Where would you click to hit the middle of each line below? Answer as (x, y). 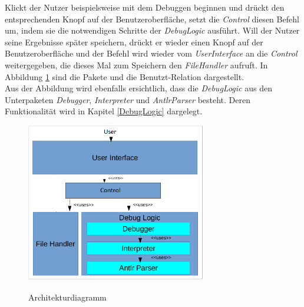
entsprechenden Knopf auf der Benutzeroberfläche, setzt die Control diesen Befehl (152, 19)
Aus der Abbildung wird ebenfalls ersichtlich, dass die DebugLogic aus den (138, 88)
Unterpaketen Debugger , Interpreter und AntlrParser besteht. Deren (128, 99)
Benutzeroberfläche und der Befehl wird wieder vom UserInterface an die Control (151, 53)
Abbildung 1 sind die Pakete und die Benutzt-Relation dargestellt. (125, 76)
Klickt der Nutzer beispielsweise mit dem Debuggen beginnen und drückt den (145, 7)
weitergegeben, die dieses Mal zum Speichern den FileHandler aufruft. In (136, 65)
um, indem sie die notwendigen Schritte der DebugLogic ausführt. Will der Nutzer (152, 30)
